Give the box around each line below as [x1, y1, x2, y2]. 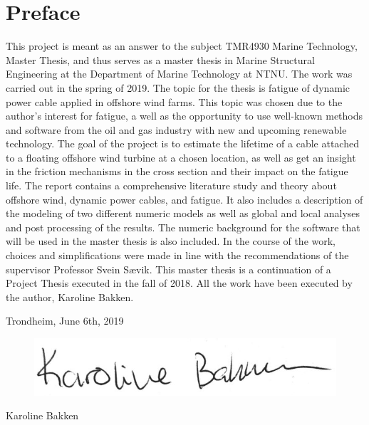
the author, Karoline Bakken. [6, 289, 134, 304]
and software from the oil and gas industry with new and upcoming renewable [6, 122, 347, 137]
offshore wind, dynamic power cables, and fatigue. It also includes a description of [6, 191, 363, 206]
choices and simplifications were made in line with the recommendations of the [6, 248, 349, 263]
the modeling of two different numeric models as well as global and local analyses [6, 206, 360, 221]
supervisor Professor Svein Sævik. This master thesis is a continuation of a [6, 261, 331, 276]
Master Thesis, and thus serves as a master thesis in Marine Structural [6, 52, 315, 67]
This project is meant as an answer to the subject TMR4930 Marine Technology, [6, 38, 358, 53]
